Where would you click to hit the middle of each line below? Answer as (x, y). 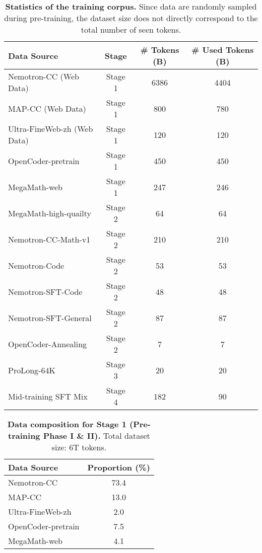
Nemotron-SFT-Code (45, 291)
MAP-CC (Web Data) (47, 108)
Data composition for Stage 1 (67, 424)
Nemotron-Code (36, 265)
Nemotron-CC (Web (44, 76)
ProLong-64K (32, 370)
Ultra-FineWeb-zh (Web (51, 129)
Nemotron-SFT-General (50, 318)
